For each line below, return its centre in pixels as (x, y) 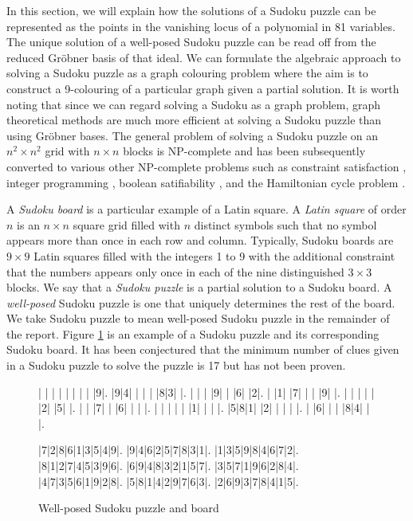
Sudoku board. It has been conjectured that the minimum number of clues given (203, 349)
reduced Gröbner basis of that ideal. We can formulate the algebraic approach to (204, 57)
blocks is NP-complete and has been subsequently (244, 151)
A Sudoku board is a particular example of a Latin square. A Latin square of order (206, 209)
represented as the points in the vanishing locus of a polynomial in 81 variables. (201, 26)
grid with (67, 151)
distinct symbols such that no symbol (285, 224)
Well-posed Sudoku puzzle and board (129, 508)
